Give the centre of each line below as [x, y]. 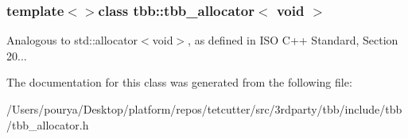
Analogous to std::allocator [72, 40]
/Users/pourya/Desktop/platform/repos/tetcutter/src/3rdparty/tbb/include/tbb [204, 109]
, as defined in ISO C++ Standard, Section [293, 40]
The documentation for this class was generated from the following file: [179, 82]
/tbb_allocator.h [48, 124]
